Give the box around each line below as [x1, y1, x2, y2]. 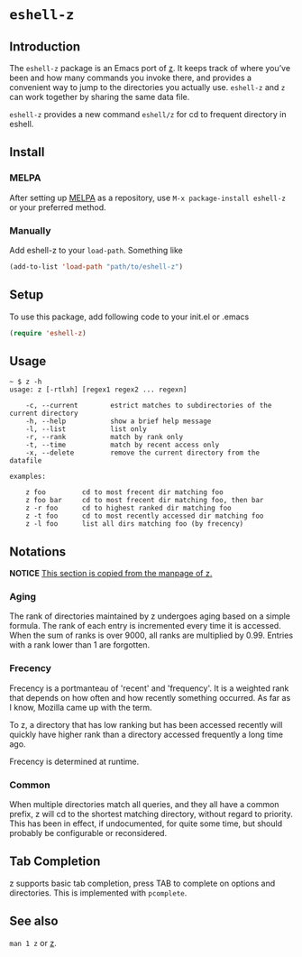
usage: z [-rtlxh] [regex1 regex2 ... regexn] [9, 385, 188, 394]
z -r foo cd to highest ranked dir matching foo [25, 503, 232, 513]
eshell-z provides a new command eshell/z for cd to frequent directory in [9, 109, 287, 119]
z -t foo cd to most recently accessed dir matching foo [25, 511, 264, 520]
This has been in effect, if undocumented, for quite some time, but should [9, 818, 282, 829]
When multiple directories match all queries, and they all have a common [9, 799, 279, 810]
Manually [9, 224, 51, 236]
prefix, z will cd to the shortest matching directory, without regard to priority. [9, 809, 293, 820]
